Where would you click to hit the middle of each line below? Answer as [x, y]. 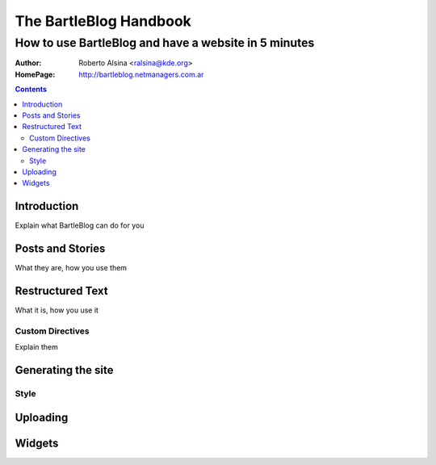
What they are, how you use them [71, 268]
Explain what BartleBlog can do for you [80, 225]
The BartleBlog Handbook [103, 21]
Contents [31, 90]
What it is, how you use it [57, 310]
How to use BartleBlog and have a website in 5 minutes [165, 43]
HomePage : [35, 74]
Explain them [36, 347]
